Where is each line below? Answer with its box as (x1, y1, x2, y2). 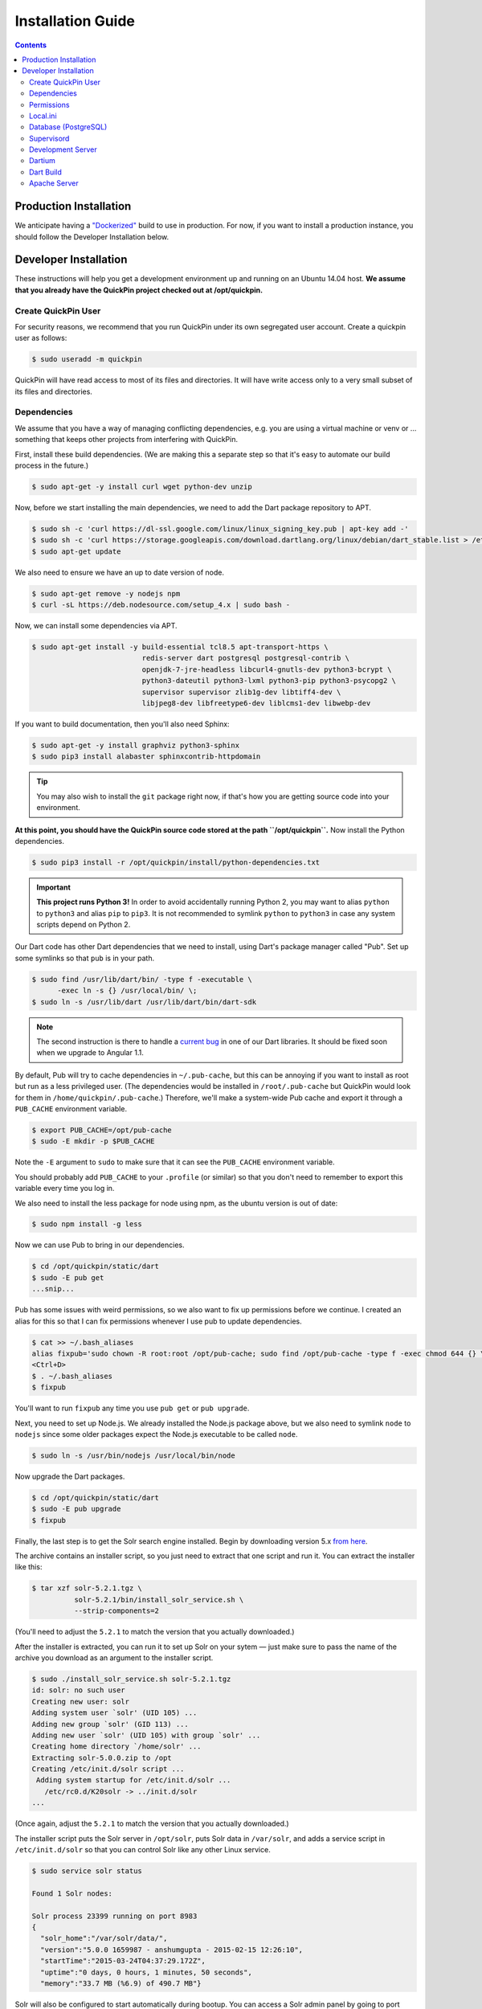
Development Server (29, 145, 97, 154)
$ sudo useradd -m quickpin (31, 354, 142, 364)
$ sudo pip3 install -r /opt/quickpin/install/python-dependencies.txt (31, 857, 321, 867)
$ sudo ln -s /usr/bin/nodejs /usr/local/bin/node (31, 1450, 236, 1460)
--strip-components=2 (73, 1606, 160, 1615)
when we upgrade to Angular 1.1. (36, 1048, 144, 1058)
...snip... (31, 1284, 75, 1294)
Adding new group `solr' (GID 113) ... (31, 1720, 189, 1729)
